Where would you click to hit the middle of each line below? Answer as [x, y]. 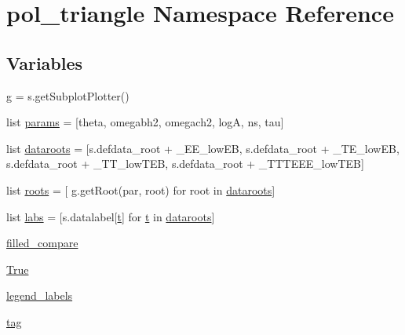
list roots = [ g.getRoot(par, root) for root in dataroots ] [141, 189]
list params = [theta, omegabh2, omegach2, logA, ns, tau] [145, 122]
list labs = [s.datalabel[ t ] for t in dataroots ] [111, 216]
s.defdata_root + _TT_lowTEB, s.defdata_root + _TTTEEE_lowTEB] [185, 164]
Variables [45, 62]
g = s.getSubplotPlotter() [68, 95]
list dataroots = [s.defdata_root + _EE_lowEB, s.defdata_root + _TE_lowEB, [203, 148]
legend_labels [40, 295]
